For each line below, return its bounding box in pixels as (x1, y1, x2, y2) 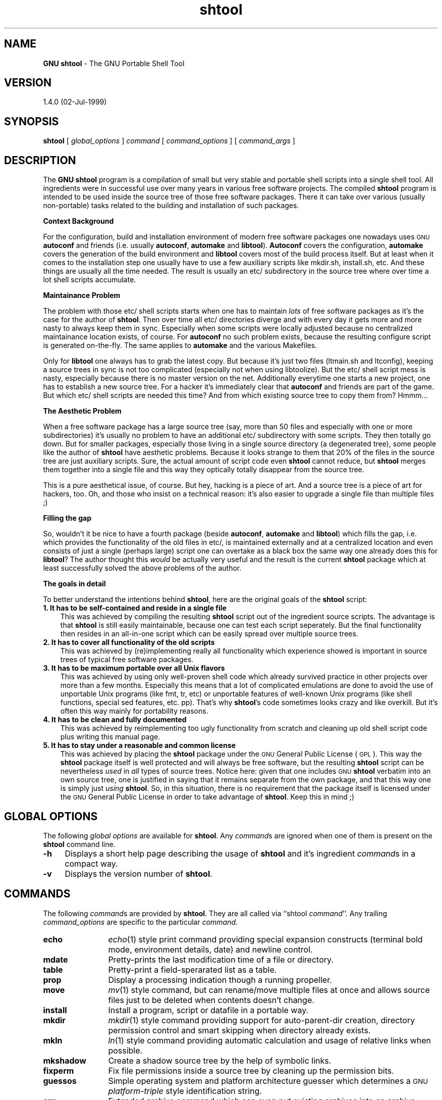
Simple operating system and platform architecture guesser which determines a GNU (108, 1075, 428, 1086)
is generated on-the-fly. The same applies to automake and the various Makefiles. (43, 341, 317, 350)
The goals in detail (43, 579, 106, 588)
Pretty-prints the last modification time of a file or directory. (108, 954, 334, 965)
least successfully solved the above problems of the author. (43, 564, 242, 573)
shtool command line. (43, 839, 116, 848)
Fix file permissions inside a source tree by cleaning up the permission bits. (108, 1065, 394, 1076)
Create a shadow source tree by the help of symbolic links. (108, 1055, 332, 1066)
